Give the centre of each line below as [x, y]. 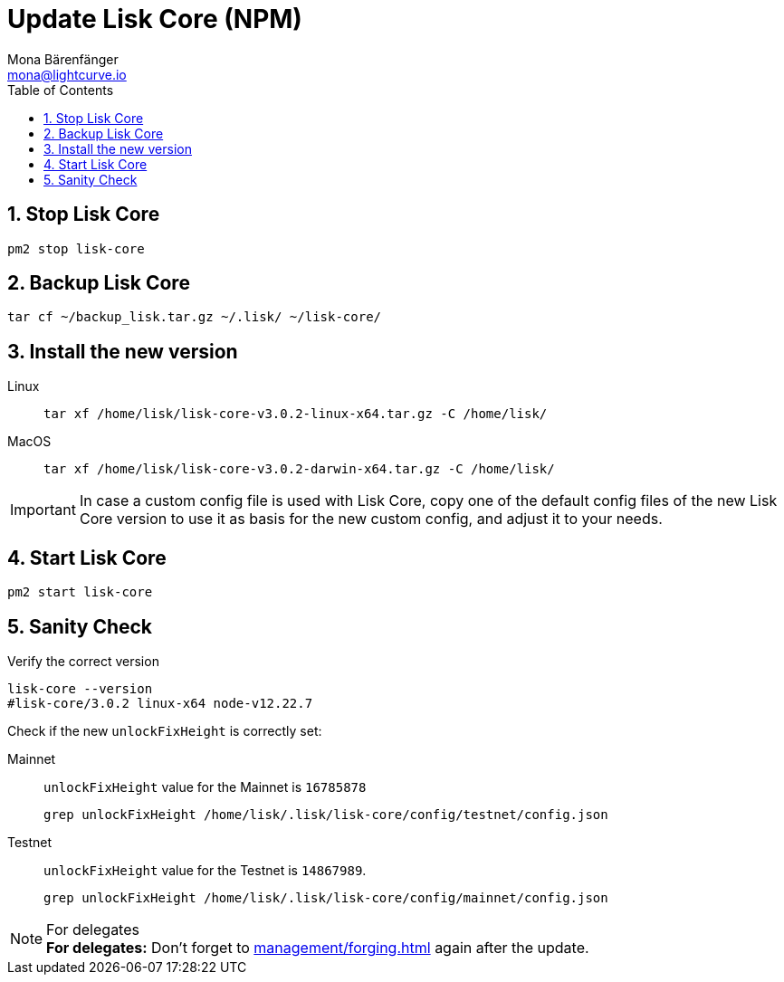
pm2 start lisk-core [80, 592]
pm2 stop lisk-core [76, 248]
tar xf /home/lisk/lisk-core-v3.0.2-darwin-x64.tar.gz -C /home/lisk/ [299, 469]
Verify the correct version [83, 661]
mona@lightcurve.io [67, 74]
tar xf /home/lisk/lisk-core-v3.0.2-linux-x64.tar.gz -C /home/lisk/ [296, 414]
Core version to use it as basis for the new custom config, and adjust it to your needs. [371, 519]
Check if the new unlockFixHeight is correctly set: [165, 730]
